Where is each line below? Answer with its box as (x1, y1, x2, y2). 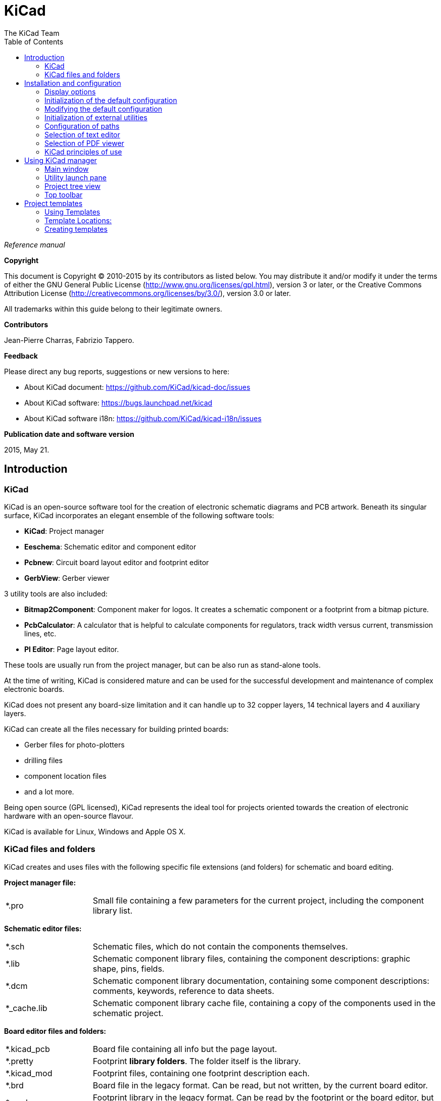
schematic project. (92, 1008, 164, 1018)
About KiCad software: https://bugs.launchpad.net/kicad (24, 398, 213, 407)
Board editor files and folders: (4, 1026, 106, 1035)
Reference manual (4, 240, 65, 249)
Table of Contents (4, 37, 64, 46)
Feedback (4, 351, 38, 360)
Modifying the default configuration (44, 104, 163, 113)
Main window (44, 164, 89, 173)
